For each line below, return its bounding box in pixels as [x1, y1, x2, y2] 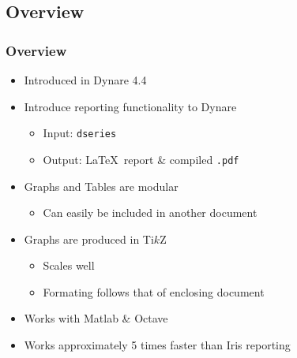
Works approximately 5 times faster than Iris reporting [24, 337, 291, 353]
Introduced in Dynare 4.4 [24, 72, 147, 88]
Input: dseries [43, 125, 117, 141]
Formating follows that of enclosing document [43, 283, 265, 300]
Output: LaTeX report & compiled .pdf [43, 151, 239, 167]
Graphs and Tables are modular [24, 177, 179, 194]
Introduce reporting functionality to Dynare [24, 98, 237, 114]
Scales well [43, 257, 95, 274]
